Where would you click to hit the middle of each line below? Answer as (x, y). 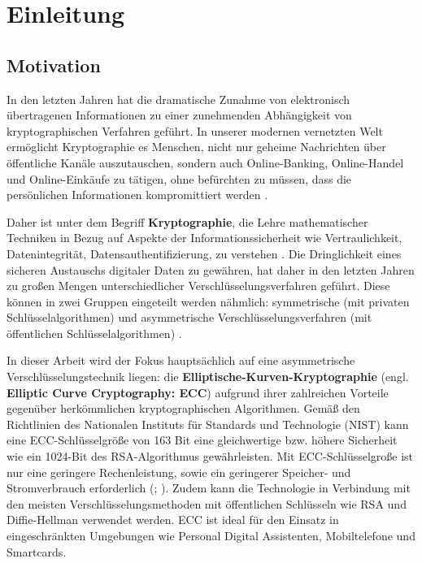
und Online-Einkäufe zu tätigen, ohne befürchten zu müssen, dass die (179, 178)
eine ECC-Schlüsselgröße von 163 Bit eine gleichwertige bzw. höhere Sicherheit (202, 440)
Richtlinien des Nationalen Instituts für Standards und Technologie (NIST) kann (208, 424)
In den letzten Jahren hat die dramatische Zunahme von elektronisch (178, 99)
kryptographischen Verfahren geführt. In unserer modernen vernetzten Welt (195, 130)
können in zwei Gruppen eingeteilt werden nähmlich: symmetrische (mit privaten (208, 301)
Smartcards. (37, 551)
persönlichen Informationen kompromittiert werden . (137, 195)
